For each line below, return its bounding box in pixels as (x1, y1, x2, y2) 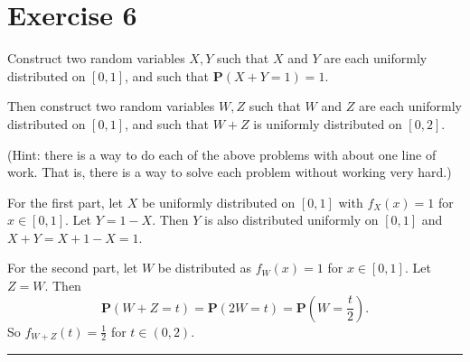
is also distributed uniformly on (204, 210, 379, 229)
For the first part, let (7, 192, 123, 211)
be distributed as (157, 258, 252, 277)
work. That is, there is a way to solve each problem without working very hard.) (7, 162, 452, 181)
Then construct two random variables (7, 97, 215, 116)
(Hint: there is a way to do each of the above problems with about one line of (7, 144, 437, 163)
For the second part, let (7, 258, 138, 277)
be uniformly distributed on (141, 192, 296, 211)
